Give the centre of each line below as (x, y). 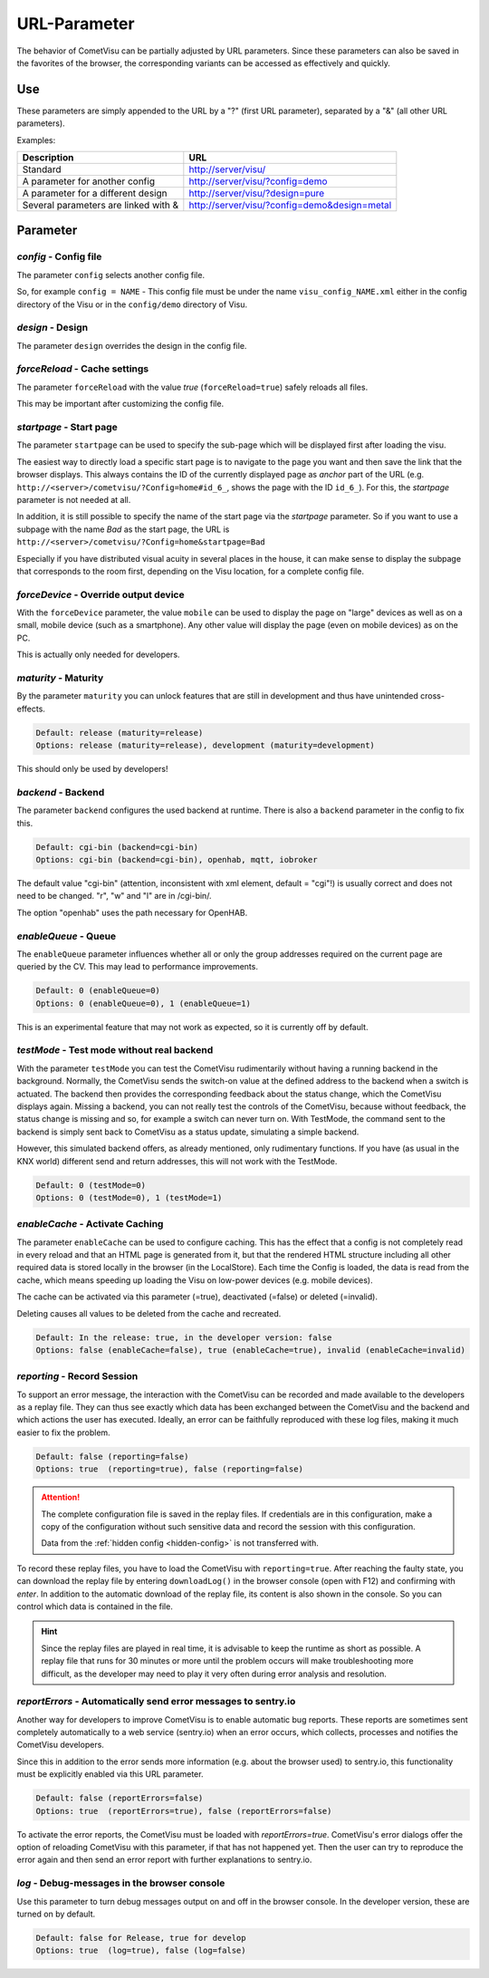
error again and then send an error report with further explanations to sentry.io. (164, 1860)
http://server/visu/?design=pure (257, 193)
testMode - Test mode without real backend (115, 1050)
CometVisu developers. (60, 1745)
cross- (432, 696)
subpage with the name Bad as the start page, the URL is (123, 529)
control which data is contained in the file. (95, 1606)
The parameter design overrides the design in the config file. (132, 345)
